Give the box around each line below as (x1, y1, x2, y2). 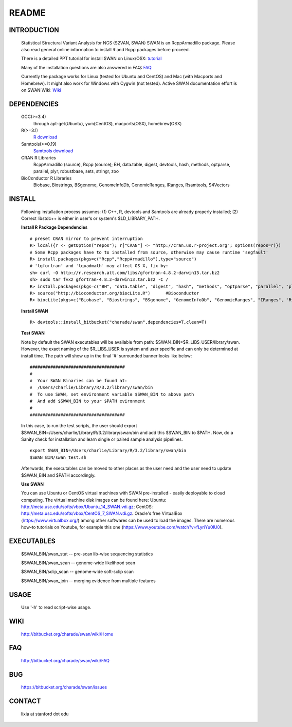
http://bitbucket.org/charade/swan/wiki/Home (21, 631, 113, 637)
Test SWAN (21, 330, 45, 336)
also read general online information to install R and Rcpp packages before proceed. (21, 46, 190, 52)
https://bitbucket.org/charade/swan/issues (21, 684, 107, 690)
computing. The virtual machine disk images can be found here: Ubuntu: (21, 497, 166, 503)
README (9, 7, 46, 18)
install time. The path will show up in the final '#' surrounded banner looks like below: (21, 353, 192, 358)
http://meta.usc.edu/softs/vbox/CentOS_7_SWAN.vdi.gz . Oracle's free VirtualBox (21, 511, 182, 516)
